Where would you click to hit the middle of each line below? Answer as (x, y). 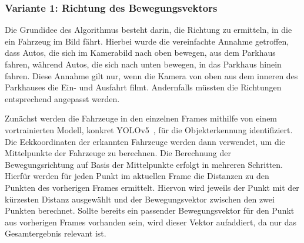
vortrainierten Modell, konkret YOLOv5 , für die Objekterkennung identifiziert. (149, 129)
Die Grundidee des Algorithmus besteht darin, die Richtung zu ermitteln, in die (148, 30)
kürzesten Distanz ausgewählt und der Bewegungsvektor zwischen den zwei (140, 199)
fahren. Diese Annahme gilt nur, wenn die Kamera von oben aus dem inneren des (151, 75)
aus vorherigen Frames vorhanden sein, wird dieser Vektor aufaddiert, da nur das (151, 222)
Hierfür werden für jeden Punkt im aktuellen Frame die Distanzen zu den (137, 176)
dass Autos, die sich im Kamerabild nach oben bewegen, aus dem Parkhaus (140, 53)
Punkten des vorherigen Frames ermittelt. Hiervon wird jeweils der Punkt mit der (152, 187)
